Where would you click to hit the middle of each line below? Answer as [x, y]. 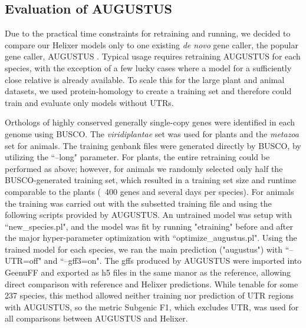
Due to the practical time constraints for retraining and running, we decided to [148, 33]
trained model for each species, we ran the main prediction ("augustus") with [144, 249]
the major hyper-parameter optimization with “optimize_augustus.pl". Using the [151, 238]
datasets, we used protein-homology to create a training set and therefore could [148, 91]
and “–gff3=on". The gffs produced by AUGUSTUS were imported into [173, 261]
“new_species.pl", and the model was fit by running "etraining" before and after [149, 226]
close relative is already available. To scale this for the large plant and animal [145, 79]
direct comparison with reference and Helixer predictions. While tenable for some [152, 284]
